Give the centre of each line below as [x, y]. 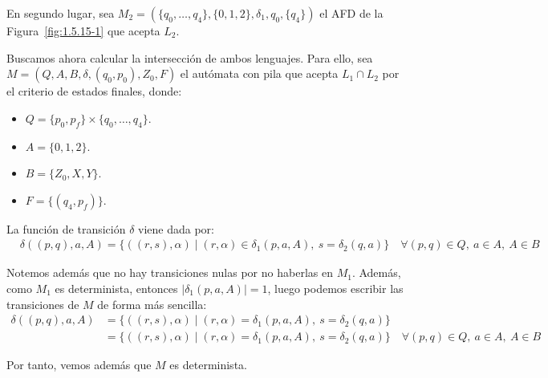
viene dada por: [177, 228]
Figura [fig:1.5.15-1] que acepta [83, 30]
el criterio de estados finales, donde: [94, 91]
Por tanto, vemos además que [79, 365]
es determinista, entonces [116, 288]
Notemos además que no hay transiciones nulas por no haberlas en [170, 272]
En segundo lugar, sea [61, 13]
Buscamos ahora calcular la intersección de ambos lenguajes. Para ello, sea [190, 57]
